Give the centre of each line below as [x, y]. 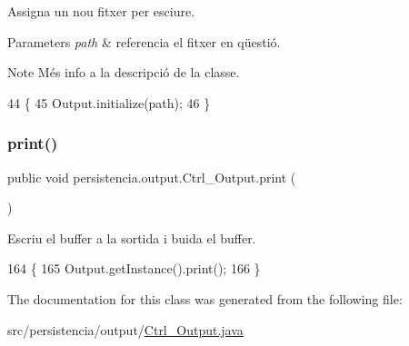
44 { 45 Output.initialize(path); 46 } [109, 102]
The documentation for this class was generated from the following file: [205, 298]
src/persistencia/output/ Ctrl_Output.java [125, 329]
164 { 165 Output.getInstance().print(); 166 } [134, 268]
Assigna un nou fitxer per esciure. [101, 11]
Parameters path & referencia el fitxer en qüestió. [144, 41]
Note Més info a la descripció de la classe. [124, 72]
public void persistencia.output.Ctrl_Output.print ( [152, 177]
